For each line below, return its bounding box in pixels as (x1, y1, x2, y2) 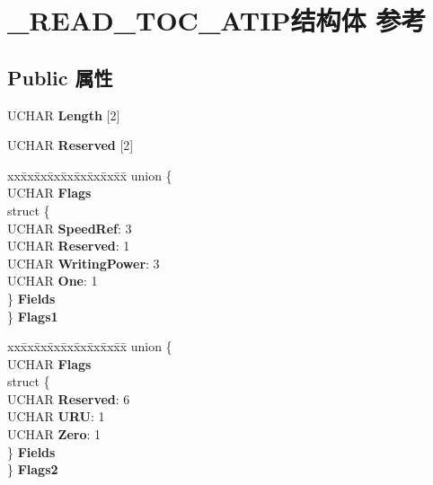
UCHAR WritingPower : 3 (7, 253, 160, 272)
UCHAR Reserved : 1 (7, 236, 130, 255)
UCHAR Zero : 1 (7, 425, 102, 444)
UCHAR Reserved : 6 (7, 389, 130, 408)
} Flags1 (7, 306, 58, 325)
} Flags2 (7, 460, 58, 479)
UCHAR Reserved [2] (7, 136, 134, 154)
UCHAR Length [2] (7, 105, 120, 124)
